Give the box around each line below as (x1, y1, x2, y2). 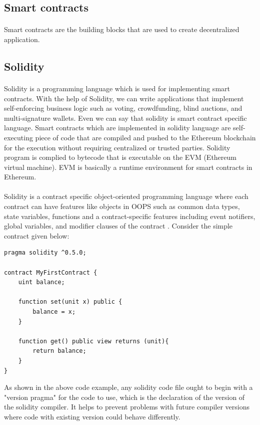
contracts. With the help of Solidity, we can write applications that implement (4, 93, 244, 103)
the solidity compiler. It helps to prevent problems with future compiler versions (4, 401, 250, 412)
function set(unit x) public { (18, 298, 122, 306)
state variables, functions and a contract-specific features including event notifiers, (4, 210, 255, 221)
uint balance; (18, 279, 65, 286)
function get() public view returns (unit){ (18, 337, 169, 345)
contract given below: (4, 230, 69, 241)
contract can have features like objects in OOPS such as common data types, (4, 201, 240, 211)
